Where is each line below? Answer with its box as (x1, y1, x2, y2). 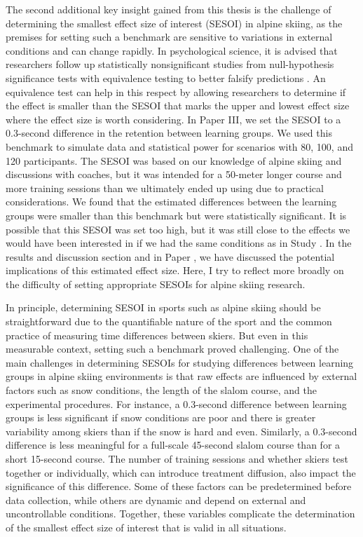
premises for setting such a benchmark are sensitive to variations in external (6, 29, 333, 44)
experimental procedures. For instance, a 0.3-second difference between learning (6, 396, 347, 411)
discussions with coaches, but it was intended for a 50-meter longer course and (6, 167, 342, 182)
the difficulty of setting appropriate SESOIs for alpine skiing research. (6, 276, 306, 291)
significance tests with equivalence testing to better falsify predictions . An (6, 70, 326, 85)
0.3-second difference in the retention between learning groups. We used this (6, 125, 332, 140)
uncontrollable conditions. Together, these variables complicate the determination (6, 506, 355, 521)
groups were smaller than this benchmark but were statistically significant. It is (6, 208, 347, 222)
